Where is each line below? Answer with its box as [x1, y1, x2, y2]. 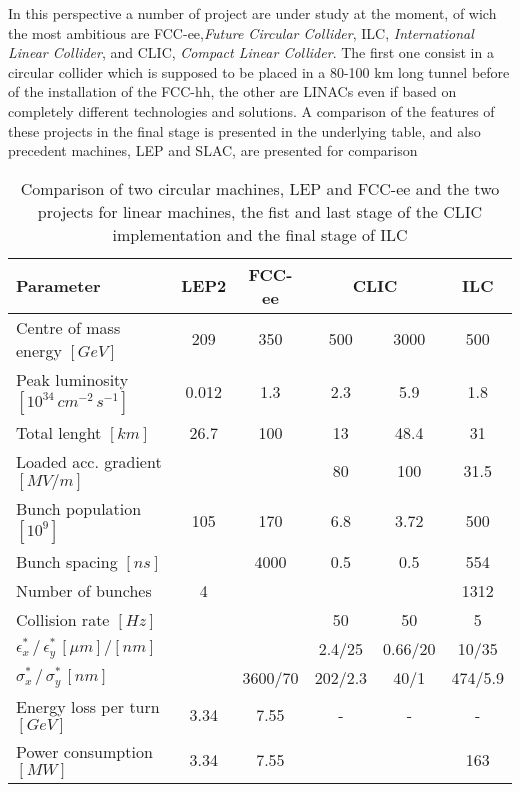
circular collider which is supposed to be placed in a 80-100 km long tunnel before [8, 61, 510, 82]
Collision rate [16, 607, 110, 631]
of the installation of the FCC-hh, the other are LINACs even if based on [8, 81, 457, 102]
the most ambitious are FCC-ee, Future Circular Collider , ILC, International [8, 22, 474, 43]
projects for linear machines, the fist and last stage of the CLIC [37, 199, 483, 223]
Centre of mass [16, 315, 121, 339]
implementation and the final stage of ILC [112, 222, 408, 246]
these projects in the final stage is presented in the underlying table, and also [8, 120, 481, 141]
